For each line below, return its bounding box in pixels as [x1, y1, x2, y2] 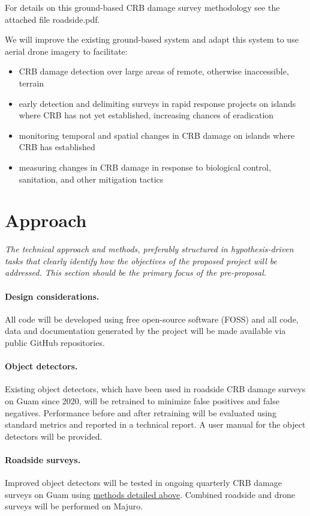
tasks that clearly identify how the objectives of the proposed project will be [5, 254, 277, 267]
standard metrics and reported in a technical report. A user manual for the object [5, 418, 306, 431]
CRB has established [19, 141, 95, 153]
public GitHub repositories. [5, 336, 105, 349]
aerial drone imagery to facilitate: [5, 44, 128, 57]
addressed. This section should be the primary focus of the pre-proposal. [5, 266, 267, 279]
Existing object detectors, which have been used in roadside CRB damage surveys [5, 383, 306, 395]
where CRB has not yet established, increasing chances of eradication [19, 109, 274, 121]
